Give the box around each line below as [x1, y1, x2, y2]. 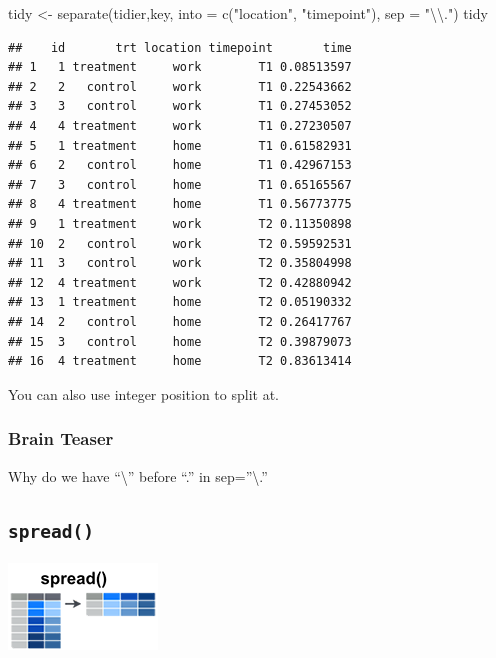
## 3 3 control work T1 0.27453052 [8, 99, 352, 114]
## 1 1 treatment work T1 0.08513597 [8, 60, 352, 75]
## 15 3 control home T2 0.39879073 [8, 334, 352, 349]
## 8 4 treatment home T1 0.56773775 [8, 197, 352, 212]
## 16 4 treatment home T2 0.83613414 [8, 354, 352, 369]
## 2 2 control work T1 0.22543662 [8, 79, 352, 94]
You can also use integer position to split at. [8, 383, 280, 404]
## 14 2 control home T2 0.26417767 [8, 314, 352, 329]
